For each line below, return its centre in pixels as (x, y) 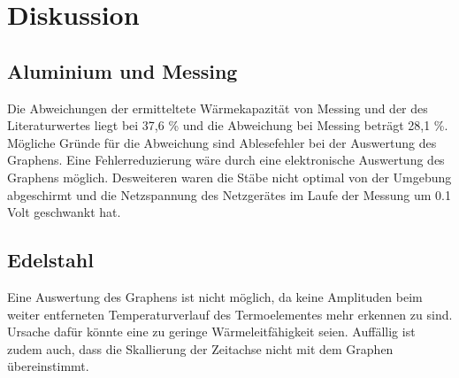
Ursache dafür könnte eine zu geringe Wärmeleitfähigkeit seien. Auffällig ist (211, 332)
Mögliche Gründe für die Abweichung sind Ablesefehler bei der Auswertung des (222, 142)
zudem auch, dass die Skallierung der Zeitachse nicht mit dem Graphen (200, 348)
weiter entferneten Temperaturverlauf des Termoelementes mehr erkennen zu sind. (230, 314)
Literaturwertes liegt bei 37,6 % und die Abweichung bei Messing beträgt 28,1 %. (228, 125)
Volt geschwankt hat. (64, 212)
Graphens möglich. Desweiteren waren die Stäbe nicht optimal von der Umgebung (229, 177)
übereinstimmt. (48, 366)
